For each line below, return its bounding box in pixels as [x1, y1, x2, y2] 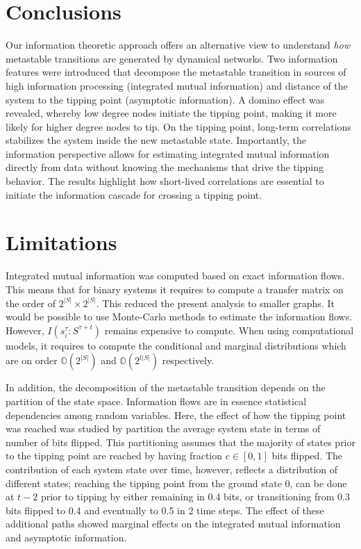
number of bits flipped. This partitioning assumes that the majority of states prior [6, 434, 355, 449]
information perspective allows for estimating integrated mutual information [6, 146, 330, 161]
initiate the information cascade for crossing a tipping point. [6, 187, 262, 202]
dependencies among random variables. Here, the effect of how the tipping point [6, 407, 346, 422]
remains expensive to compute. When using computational [104, 322, 354, 337]
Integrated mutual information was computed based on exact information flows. [6, 268, 345, 283]
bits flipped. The [271, 448, 343, 463]
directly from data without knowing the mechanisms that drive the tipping [6, 160, 324, 174]
